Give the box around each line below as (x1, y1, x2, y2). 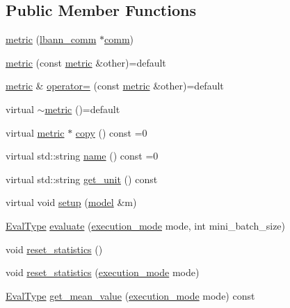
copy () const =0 (75, 125, 147, 139)
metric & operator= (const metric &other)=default (6, 78, 224, 93)
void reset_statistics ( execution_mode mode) (6, 265, 200, 280)
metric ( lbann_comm (6, 32, 97, 46)
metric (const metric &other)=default (6, 55, 166, 69)
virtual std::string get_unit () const (6, 171, 158, 186)
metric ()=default (45, 101, 120, 116)
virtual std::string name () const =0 (6, 148, 159, 163)
